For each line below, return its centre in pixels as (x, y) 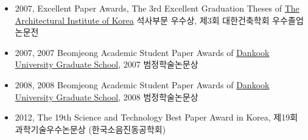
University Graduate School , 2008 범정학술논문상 (107, 96)
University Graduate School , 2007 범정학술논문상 (107, 64)
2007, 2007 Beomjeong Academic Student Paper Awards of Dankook (142, 52)
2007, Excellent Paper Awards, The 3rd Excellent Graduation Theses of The (157, 8)
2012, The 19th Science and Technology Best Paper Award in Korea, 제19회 (156, 117)
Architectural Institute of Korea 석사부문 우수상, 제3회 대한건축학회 (142, 20)
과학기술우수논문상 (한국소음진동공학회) (90, 129)
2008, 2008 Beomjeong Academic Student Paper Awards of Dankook (142, 84)
